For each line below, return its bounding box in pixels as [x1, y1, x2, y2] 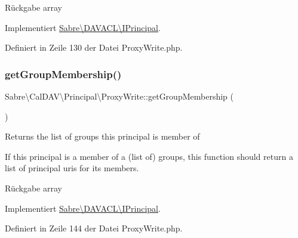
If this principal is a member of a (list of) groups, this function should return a [5, 150, 293, 162]
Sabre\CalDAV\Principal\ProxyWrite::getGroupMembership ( [5, 90, 234, 102]
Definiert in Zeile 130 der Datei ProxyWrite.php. [5, 41, 183, 54]
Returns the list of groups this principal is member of [5, 130, 200, 143]
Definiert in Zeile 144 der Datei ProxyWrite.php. [5, 222, 183, 234]
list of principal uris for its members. [5, 162, 139, 174]
